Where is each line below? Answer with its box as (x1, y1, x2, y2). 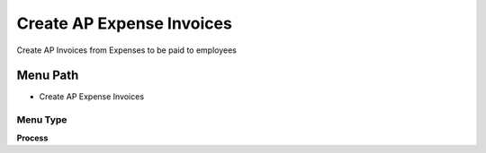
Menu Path (16, 68, 79, 83)
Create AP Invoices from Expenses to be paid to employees (16, 45, 238, 55)
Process (16, 132, 49, 143)
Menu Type (16, 114, 67, 126)
